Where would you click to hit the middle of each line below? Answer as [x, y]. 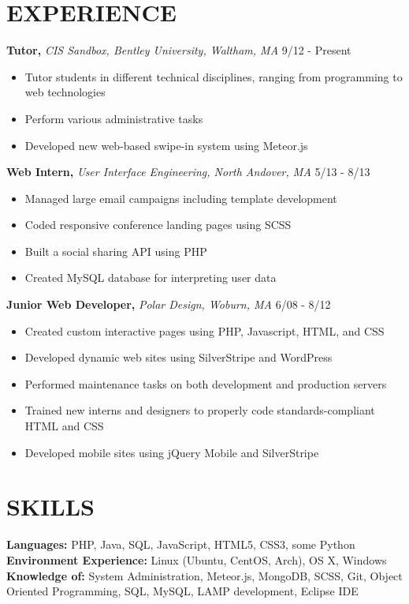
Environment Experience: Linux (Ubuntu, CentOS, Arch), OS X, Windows [197, 559]
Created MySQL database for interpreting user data [151, 278]
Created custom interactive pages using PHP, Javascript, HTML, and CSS [204, 330]
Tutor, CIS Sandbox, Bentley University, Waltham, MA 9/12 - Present [179, 50]
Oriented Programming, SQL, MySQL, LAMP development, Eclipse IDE [182, 591]
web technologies [65, 92]
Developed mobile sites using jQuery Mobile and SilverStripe [172, 452]
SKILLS [50, 506]
